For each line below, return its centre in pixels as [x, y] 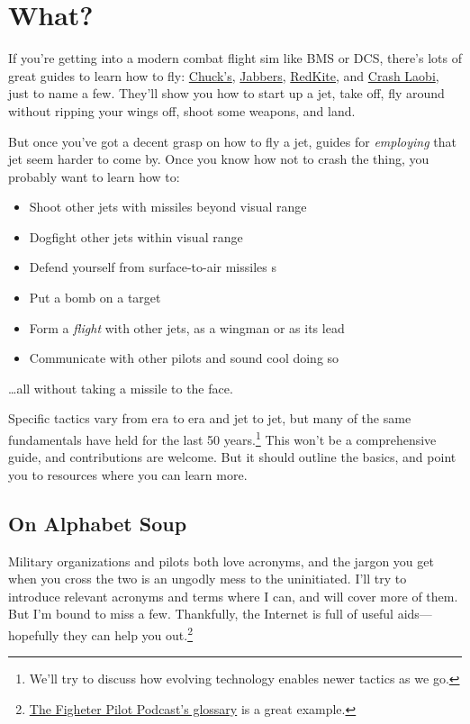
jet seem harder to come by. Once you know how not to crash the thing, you [219, 159]
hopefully [34, 634]
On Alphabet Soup [98, 523]
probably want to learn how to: [94, 176]
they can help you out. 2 [128, 633]
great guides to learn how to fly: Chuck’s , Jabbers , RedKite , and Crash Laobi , [224, 75]
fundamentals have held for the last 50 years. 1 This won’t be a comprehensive [222, 438]
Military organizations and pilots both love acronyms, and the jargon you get [221, 561]
